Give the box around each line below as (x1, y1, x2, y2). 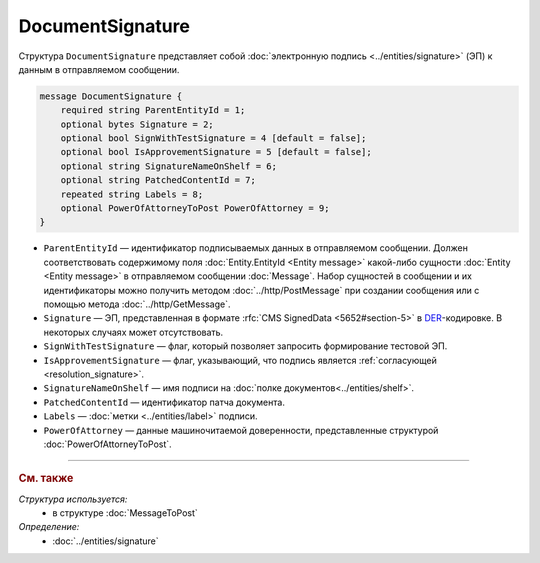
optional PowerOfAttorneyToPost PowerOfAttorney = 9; (60, 203, 330, 214)
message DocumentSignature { (39, 90, 183, 102)
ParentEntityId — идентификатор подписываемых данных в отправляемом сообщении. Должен (43, 242, 469, 254)
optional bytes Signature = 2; (60, 118, 214, 130)
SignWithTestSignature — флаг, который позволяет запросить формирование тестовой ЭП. (43, 340, 448, 352)
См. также (18, 471, 74, 485)
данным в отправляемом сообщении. (18, 63, 180, 75)
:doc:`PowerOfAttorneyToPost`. (43, 438, 172, 450)
